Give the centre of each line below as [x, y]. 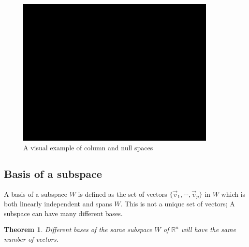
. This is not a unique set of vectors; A [178, 204]
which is [233, 194]
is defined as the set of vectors [123, 194]
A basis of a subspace [36, 194]
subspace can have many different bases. [63, 213]
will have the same [208, 229]
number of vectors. [31, 239]
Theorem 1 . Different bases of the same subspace [78, 229]
